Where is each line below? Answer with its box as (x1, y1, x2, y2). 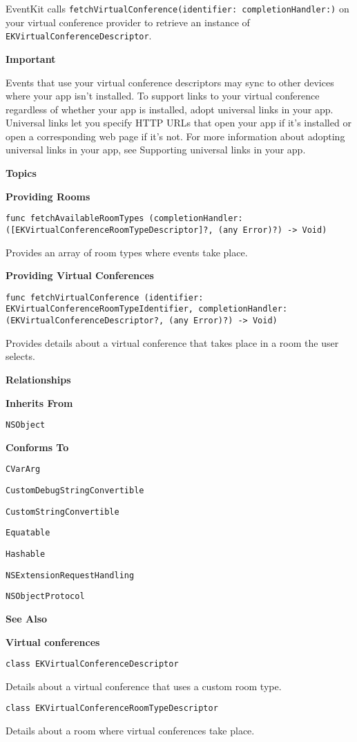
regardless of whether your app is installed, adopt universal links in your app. (6, 102, 334, 116)
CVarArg (6, 464, 41, 475)
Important (6, 51, 56, 66)
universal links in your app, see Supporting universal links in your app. (6, 142, 306, 157)
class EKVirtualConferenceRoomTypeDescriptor (6, 703, 218, 714)
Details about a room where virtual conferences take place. (6, 723, 255, 738)
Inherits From (6, 395, 73, 410)
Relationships (6, 372, 71, 386)
